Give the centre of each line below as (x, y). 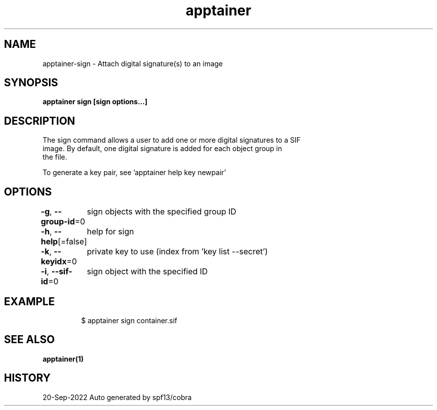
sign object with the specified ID (147, 272)
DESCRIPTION (40, 121)
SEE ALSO (29, 340)
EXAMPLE (29, 301)
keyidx (54, 262)
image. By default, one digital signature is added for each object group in (162, 149)
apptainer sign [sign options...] (95, 102)
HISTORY (27, 378)
